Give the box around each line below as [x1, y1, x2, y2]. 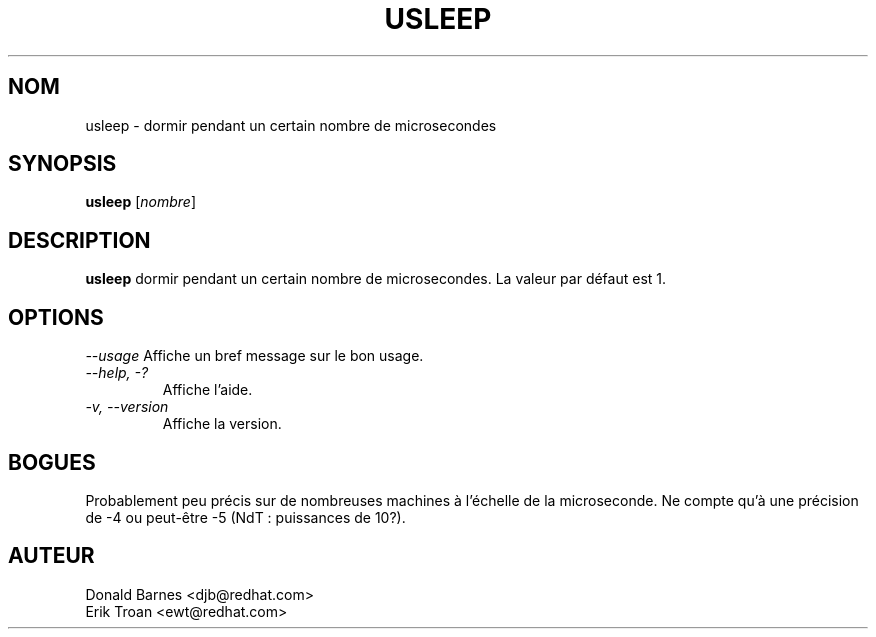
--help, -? [85, 364, 149, 382]
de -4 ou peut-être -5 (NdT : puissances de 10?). [85, 508, 406, 526]
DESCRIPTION [8, 227, 151, 253]
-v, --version [85, 398, 169, 416]
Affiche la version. [162, 415, 282, 433]
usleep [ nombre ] [85, 193, 197, 211]
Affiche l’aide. [162, 381, 253, 399]
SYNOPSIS [8, 151, 117, 177]
